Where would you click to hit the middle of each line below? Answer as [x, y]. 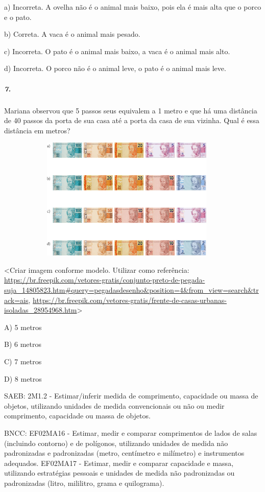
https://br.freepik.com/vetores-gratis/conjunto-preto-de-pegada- [105, 280]
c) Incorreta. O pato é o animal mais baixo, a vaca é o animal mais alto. [117, 51]
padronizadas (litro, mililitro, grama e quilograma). [84, 483]
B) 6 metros [23, 344]
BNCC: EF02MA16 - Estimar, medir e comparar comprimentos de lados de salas [131, 433]
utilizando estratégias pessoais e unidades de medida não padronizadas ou [119, 473]
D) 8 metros [23, 378]
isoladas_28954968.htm [41, 310]
